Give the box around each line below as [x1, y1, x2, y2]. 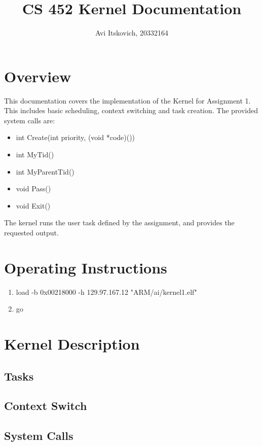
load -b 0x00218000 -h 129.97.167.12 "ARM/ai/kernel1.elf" [16, 286, 197, 297]
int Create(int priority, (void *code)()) [16, 132, 135, 143]
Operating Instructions [4, 257, 167, 278]
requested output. [4, 227, 59, 237]
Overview [4, 65, 71, 86]
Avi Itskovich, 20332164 [95, 27, 168, 38]
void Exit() [16, 200, 51, 211]
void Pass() [16, 183, 51, 194]
